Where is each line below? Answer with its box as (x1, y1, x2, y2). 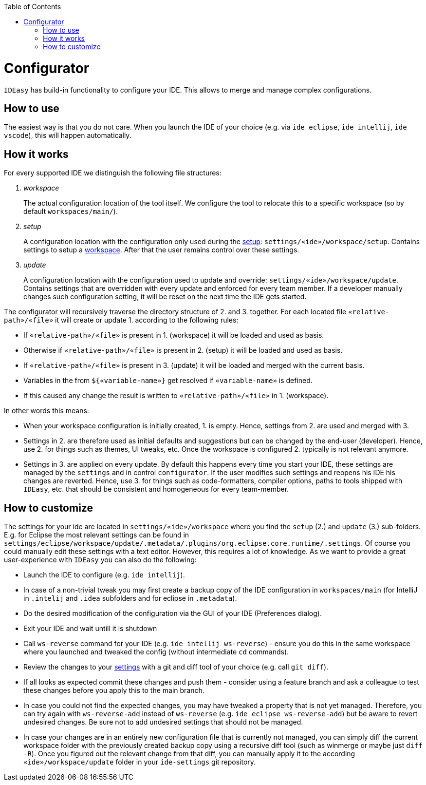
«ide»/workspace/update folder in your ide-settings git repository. (23, 758, 256, 766)
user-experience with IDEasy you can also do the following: (4, 555, 197, 564)
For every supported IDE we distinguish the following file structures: (4, 169, 222, 177)
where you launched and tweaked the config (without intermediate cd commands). (23, 648, 289, 656)
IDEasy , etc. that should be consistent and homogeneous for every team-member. (23, 485, 289, 494)
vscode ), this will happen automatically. (4, 131, 131, 140)
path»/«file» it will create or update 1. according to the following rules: (4, 316, 239, 325)
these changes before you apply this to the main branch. (23, 686, 204, 695)
